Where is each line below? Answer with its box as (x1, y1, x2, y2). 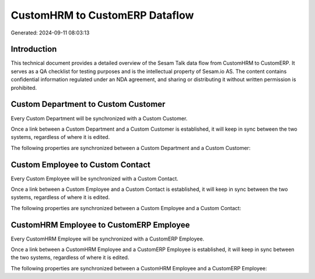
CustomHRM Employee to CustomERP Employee (10, 219, 190, 230)
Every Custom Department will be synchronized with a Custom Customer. (10, 114, 188, 122)
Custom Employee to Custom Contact (10, 159, 151, 169)
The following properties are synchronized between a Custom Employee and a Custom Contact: (10, 204, 242, 211)
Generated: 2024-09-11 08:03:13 (10, 29, 90, 36)
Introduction (10, 44, 57, 54)
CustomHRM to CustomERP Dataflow (10, 9, 194, 22)
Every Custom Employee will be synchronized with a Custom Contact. (10, 175, 178, 182)
